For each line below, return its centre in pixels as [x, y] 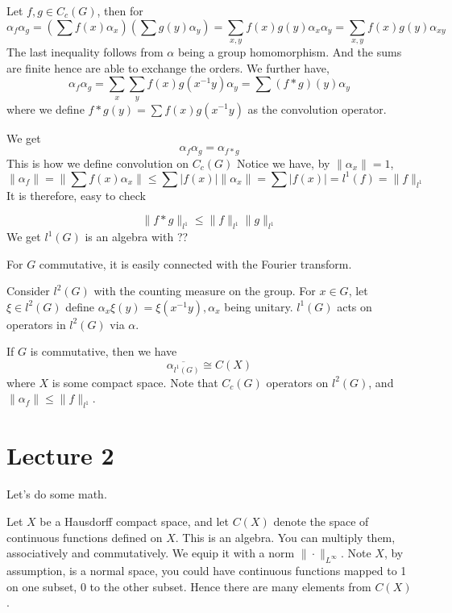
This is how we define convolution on [98, 163]
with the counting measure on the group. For [205, 291]
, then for [120, 10]
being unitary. [259, 306]
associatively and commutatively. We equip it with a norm [151, 553]
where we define [46, 108]
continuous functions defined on [85, 537]
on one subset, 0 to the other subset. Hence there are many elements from [189, 586]
